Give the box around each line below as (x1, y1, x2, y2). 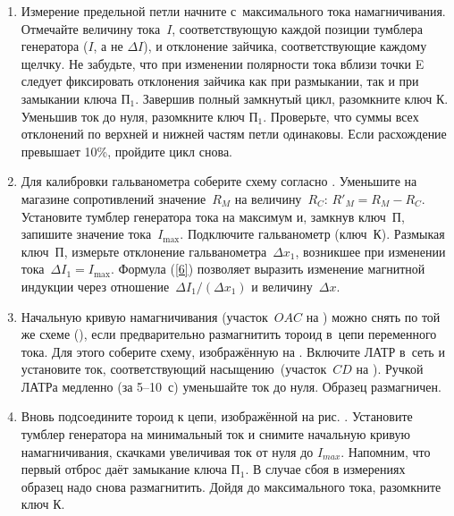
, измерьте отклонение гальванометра (63, 241, 267, 260)
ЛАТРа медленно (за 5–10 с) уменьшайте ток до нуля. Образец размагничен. (21, 376, 441, 395)
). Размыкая (381, 224, 445, 243)
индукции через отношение (21, 276, 170, 295)
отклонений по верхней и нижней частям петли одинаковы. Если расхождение (21, 124, 447, 143)
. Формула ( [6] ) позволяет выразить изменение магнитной (110, 259, 425, 278)
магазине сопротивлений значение (21, 189, 206, 207)
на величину (234, 189, 302, 207)
